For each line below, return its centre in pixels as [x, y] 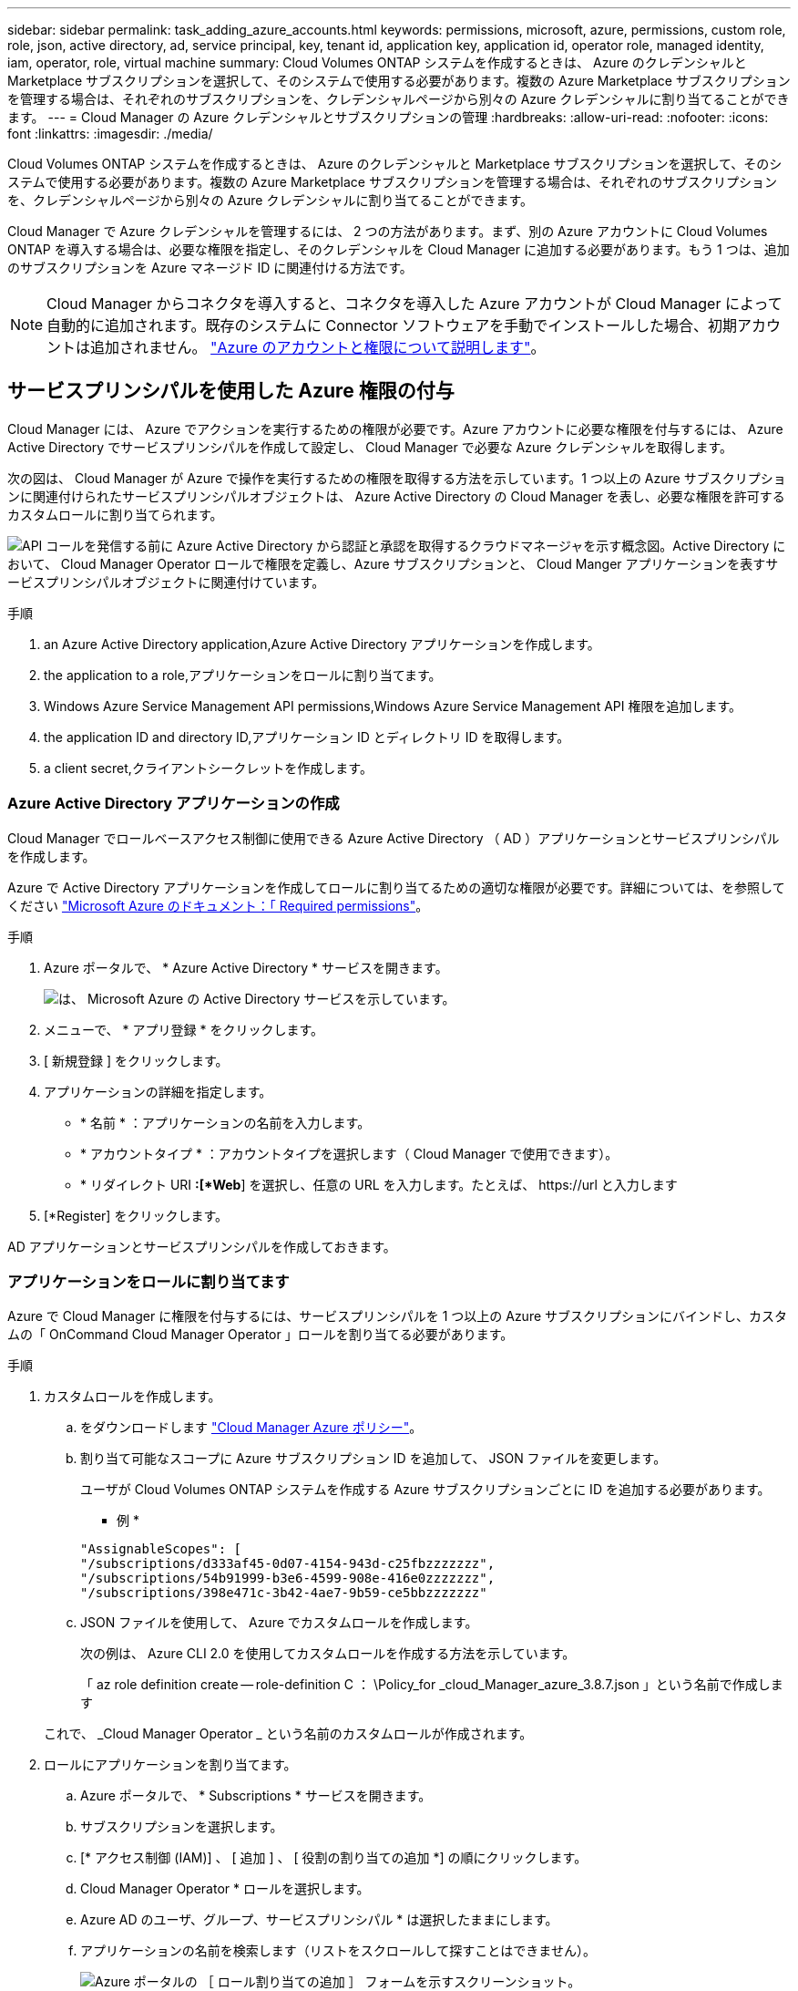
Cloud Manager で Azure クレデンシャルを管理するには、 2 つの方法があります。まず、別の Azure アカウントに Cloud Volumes [388, 231]
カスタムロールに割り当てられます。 [115, 514]
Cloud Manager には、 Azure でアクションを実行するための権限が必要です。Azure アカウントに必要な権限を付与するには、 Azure [395, 428]
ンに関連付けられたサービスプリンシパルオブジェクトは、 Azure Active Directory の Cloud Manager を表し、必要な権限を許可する [396, 496]
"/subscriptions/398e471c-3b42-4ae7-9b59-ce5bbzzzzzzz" [284, 1593]
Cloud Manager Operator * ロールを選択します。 [225, 1889]
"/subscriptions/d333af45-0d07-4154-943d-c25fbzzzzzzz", [288, 1564]
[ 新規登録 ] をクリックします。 [136, 1060]
